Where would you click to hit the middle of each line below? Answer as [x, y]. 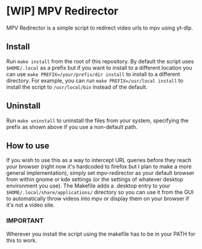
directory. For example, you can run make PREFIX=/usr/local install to [95, 80]
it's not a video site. [31, 205]
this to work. [22, 240]
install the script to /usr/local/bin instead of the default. [77, 87]
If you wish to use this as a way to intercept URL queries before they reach [99, 160]
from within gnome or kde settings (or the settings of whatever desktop [95, 180]
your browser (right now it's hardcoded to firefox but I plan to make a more [99, 166]
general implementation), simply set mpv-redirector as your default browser [100, 173]
